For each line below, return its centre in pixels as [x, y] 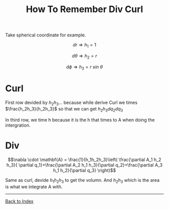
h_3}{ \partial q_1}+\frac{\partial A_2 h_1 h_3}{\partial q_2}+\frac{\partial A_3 [84, 165]
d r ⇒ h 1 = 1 [84, 45]
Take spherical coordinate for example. [46, 35]
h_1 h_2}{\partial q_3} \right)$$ [84, 171]
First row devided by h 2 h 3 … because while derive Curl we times [71, 103]
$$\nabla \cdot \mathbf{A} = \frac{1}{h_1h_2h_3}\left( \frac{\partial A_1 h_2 [84, 160]
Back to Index [19, 201]
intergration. [18, 125]
